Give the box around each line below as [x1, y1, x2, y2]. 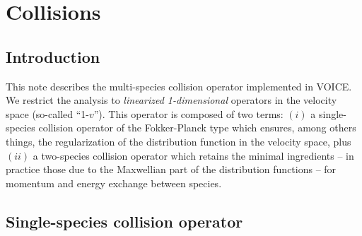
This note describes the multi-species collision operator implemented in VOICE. [6, 78, 352, 93]
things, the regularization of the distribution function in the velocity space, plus [6, 134, 351, 148]
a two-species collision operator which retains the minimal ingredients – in [33, 148, 354, 163]
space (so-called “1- [6, 106, 89, 121]
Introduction [6, 45, 100, 67]
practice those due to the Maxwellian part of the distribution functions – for [6, 162, 337, 177]
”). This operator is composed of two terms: [93, 106, 284, 121]
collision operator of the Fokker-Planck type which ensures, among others [38, 120, 356, 135]
